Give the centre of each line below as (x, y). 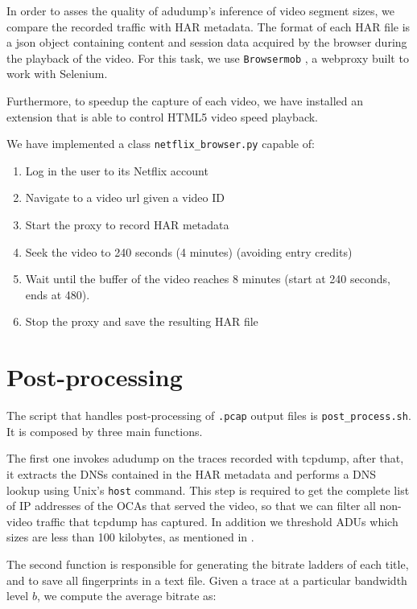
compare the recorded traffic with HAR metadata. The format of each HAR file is (208, 26)
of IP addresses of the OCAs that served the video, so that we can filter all (191, 506)
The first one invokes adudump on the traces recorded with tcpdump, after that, (205, 458)
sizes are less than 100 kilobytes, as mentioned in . (130, 537)
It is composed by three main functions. (105, 431)
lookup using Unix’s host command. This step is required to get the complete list (208, 490)
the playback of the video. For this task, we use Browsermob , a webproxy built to (208, 58)
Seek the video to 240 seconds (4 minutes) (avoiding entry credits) (189, 251)
